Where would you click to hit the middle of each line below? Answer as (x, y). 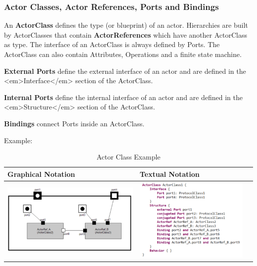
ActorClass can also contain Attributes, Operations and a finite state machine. (123, 54)
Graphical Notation (41, 174)
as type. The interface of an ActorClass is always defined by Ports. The (112, 44)
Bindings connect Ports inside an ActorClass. (74, 123)
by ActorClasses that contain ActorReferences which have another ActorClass (126, 34)
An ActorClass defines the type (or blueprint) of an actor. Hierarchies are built (126, 25)
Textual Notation (170, 174)
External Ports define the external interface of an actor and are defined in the (125, 71)
